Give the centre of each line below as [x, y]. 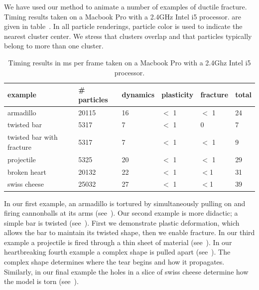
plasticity [178, 94]
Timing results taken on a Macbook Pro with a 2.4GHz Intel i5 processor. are [123, 16]
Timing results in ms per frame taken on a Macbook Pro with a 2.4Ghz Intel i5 [129, 62]
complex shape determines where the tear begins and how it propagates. [114, 262]
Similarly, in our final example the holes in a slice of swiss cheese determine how [126, 271]
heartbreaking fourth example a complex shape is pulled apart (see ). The [117, 252]
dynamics [138, 94]
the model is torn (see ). [41, 281]
